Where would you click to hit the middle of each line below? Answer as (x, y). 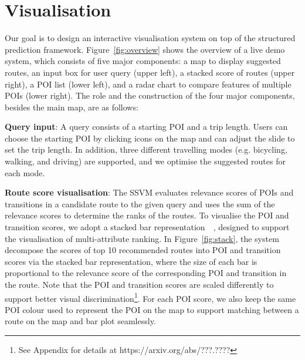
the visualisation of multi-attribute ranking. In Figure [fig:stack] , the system (142, 238)
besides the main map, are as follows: (72, 107)
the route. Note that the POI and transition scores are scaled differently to (139, 284)
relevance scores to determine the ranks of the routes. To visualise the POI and (147, 215)
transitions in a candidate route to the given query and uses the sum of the (140, 203)
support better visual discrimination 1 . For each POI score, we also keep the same (150, 297)
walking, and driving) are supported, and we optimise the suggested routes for (145, 161)
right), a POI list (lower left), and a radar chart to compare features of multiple (148, 84)
